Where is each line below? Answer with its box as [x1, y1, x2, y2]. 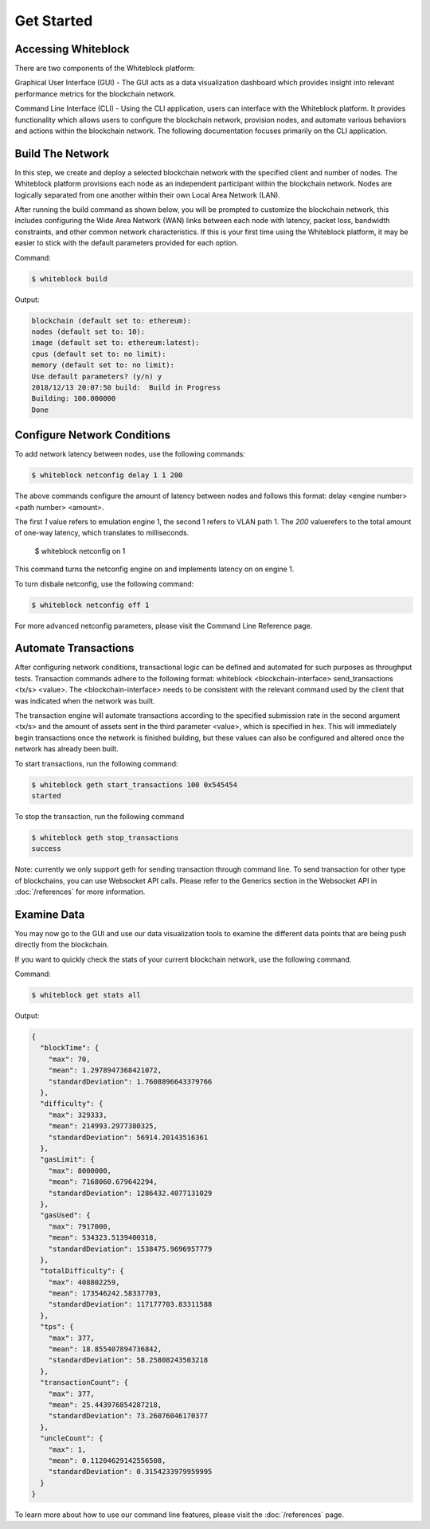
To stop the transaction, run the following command [14, 811, 185, 821]
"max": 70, [48, 1054, 91, 1064]
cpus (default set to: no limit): [31, 349, 166, 359]
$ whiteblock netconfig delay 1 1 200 [31, 471, 183, 480]
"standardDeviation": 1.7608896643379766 [48, 1076, 213, 1086]
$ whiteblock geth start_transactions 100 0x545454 [31, 780, 238, 789]
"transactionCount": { [40, 1378, 129, 1387]
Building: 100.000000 [31, 394, 116, 403]
